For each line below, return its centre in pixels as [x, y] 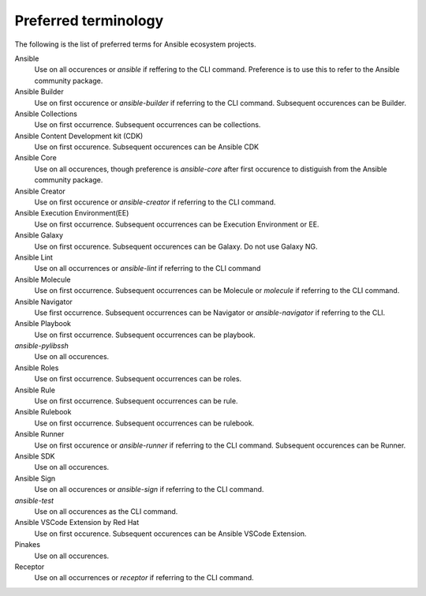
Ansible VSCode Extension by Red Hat [77, 523]
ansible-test [34, 500]
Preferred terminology [89, 21]
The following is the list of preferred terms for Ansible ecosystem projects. [135, 44]
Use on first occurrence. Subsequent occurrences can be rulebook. [144, 423]
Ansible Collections [46, 114]
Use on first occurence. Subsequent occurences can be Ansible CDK [147, 147]
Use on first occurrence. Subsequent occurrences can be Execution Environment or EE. [177, 224]
